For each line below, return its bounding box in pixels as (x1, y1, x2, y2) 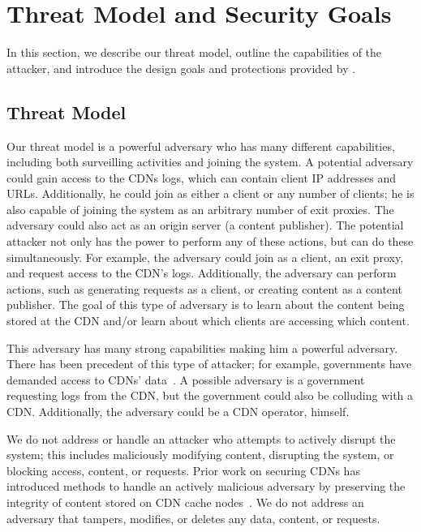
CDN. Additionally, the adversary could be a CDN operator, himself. (6, 403, 350, 420)
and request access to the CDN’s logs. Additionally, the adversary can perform (6, 264, 397, 281)
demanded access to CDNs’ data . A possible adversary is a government (6, 371, 365, 388)
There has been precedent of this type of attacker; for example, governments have (6, 355, 412, 372)
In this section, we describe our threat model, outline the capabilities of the (6, 44, 382, 61)
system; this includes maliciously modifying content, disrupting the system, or (6, 446, 394, 463)
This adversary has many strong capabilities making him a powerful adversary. (6, 339, 398, 356)
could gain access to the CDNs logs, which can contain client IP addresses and (6, 169, 397, 186)
